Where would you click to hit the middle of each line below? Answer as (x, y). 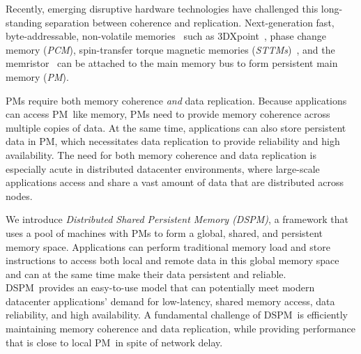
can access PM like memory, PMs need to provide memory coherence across (168, 114)
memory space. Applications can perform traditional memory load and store (168, 246)
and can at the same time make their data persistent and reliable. (146, 274)
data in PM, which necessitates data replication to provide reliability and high (173, 141)
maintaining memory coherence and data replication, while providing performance (180, 329)
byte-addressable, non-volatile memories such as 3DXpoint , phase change (166, 36)
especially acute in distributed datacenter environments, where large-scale (163, 168)
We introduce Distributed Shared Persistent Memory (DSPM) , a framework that (177, 219)
